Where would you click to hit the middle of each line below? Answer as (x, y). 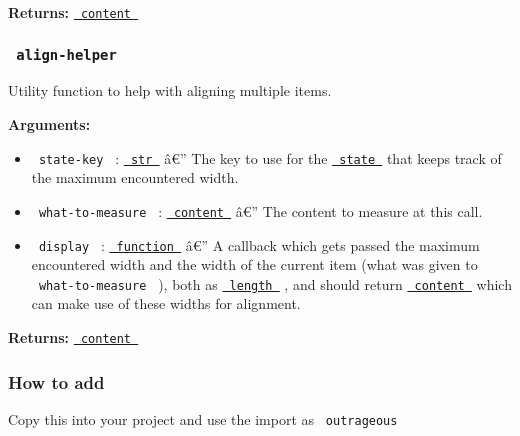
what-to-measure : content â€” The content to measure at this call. (260, 210)
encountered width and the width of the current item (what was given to (254, 264)
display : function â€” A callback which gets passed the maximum (259, 244)
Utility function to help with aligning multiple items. (170, 90)
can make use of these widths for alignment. (166, 303)
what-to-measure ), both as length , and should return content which (275, 283)
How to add (56, 381)
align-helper (66, 54)
